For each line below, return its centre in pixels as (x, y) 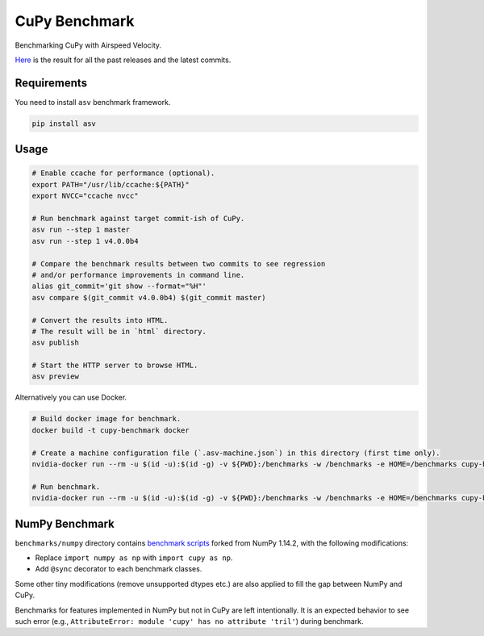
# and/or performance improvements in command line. (138, 275)
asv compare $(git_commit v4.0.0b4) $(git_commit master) (149, 297)
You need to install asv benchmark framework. (93, 102)
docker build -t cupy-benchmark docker (111, 430)
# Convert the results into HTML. (100, 320)
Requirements (51, 83)
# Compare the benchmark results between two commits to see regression (179, 264)
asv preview (56, 377)
